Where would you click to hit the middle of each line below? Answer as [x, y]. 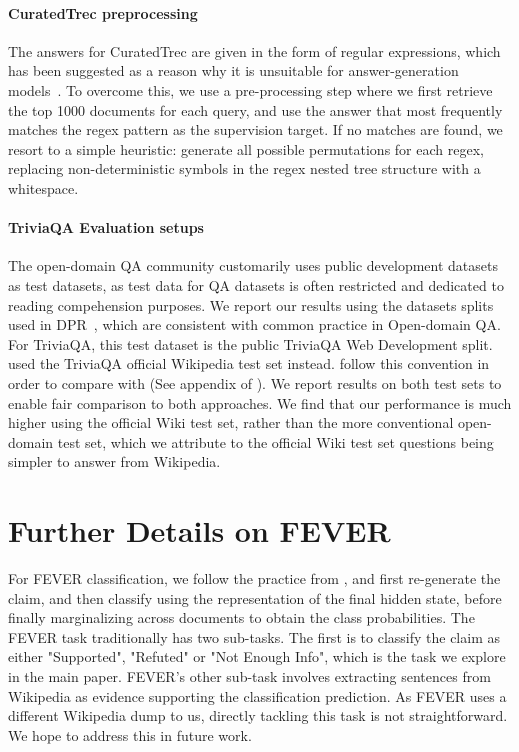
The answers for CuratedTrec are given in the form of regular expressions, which [254, 50]
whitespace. [43, 187]
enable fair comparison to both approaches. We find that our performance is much [260, 402]
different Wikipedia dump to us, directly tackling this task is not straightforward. [258, 715]
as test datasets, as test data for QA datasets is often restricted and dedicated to [256, 284]
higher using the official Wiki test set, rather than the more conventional [231, 422]
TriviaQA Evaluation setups [106, 227]
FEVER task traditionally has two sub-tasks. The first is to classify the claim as [254, 636]
